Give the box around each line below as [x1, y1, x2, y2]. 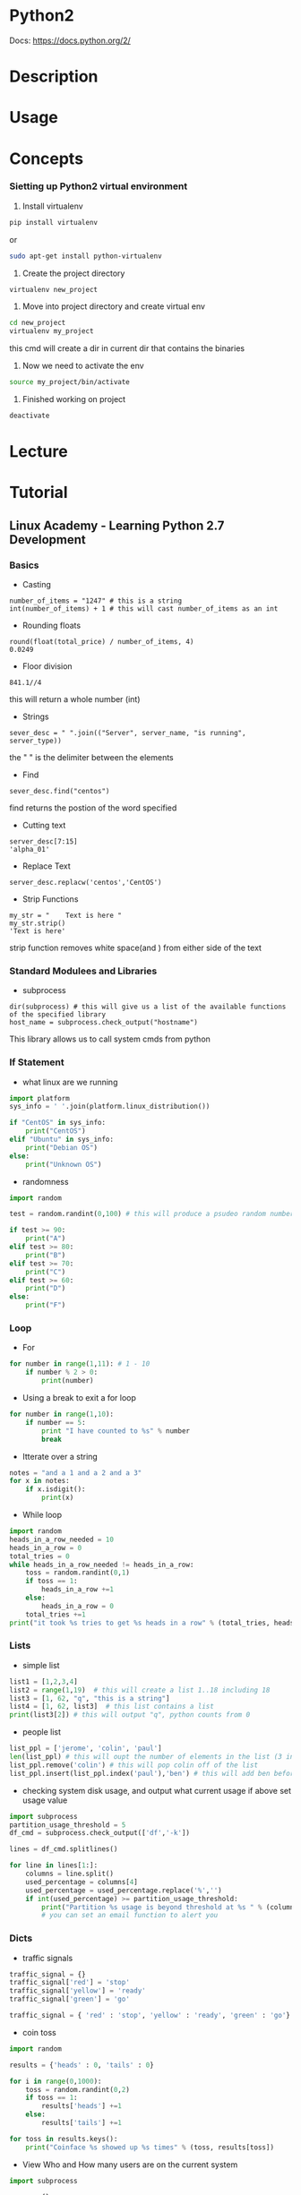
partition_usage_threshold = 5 [9, 1820, 126, 1830]
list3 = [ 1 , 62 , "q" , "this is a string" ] [9, 1693, 170, 1702]
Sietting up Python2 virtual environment [9, 180, 188, 193]
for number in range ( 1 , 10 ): [9, 1410, 115, 1419]
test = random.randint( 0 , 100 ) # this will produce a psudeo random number [9, 1210, 295, 1219]
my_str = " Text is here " [9, 911, 123, 920]
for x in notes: [9, 1477, 70, 1486]
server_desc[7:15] [9, 836, 78, 846]
